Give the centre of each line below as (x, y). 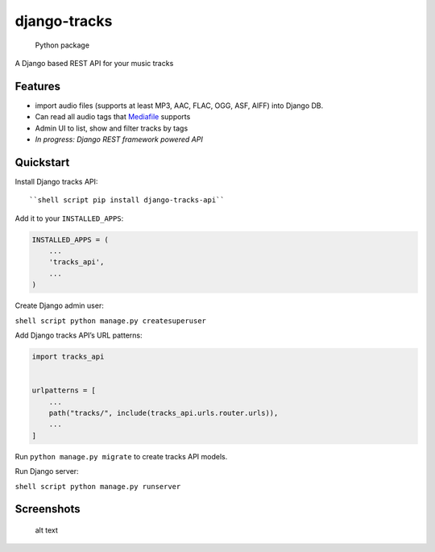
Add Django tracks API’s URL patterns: (79, 335)
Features (37, 86)
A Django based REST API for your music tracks (94, 63)
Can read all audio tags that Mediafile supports (113, 117)
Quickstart (42, 162)
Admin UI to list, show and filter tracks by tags (112, 128)
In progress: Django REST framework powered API (119, 139)
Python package (62, 45)
